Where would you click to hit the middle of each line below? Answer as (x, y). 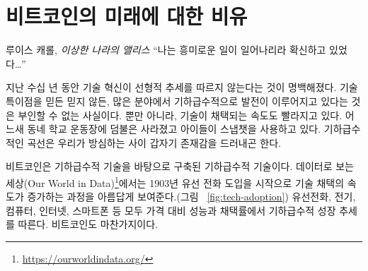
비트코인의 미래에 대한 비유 (127, 16)
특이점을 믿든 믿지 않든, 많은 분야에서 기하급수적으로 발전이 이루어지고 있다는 (177, 101)
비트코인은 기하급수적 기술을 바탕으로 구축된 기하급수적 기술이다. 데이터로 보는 (180, 166)
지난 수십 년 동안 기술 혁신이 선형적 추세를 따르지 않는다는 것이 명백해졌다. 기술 (182, 87)
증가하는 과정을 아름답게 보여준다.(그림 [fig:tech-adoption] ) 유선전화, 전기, (191, 197)
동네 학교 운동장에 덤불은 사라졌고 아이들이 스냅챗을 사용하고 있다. (174, 129)
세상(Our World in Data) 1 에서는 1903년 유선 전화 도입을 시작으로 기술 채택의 (175, 181)
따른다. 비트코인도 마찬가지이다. (88, 224)
